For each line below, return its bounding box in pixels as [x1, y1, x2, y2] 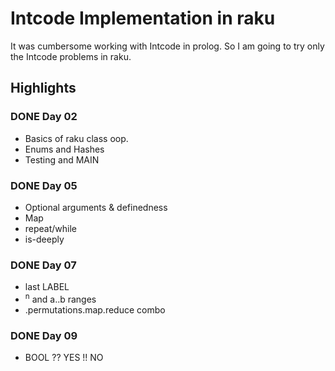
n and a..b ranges [24, 292, 97, 305]
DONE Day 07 [10, 258, 77, 272]
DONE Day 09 [10, 328, 78, 342]
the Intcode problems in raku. [10, 50, 132, 62]
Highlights [10, 80, 77, 97]
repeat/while [24, 222, 78, 234]
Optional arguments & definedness [24, 201, 168, 213]
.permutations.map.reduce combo [24, 303, 166, 316]
